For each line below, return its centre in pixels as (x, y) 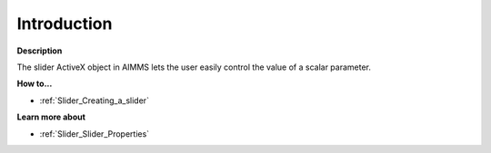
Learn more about (51, 117)
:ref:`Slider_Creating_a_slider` (95, 100)
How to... (35, 84)
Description (40, 51)
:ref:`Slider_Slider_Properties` (95, 134)
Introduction (65, 24)
